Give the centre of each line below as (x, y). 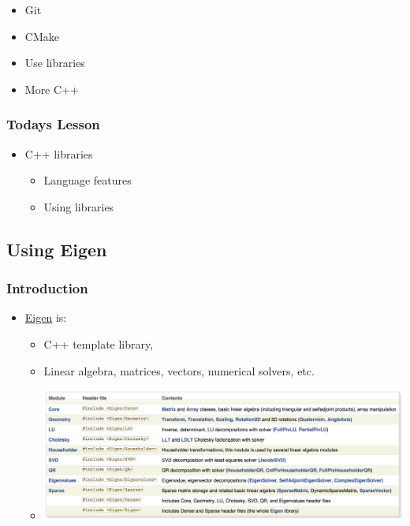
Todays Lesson (53, 124)
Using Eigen (57, 249)
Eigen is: (46, 317)
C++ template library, (99, 343)
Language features (88, 180)
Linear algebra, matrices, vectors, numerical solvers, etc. (179, 370)
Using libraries (79, 206)
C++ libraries (59, 153)
